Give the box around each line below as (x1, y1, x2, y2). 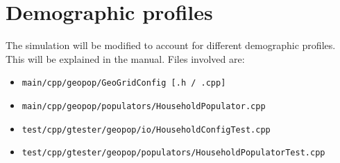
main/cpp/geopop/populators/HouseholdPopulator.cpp (22, 101, 266, 111)
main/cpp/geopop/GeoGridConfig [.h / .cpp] (22, 78, 226, 88)
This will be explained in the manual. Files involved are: (6, 51, 245, 66)
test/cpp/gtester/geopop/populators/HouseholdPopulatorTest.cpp (22, 148, 325, 158)
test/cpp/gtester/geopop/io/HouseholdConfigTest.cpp (22, 124, 271, 135)
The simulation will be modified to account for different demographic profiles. (6, 38, 336, 52)
